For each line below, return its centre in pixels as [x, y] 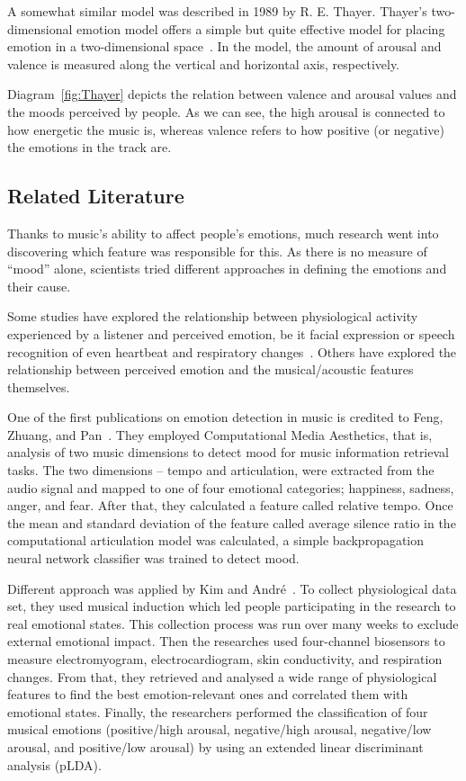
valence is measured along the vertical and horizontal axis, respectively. [204, 63]
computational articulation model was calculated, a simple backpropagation [216, 540]
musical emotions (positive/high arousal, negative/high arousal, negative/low [220, 729]
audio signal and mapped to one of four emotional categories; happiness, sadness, [231, 487]
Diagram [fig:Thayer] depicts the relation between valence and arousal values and [232, 94]
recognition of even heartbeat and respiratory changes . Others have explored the [232, 351]
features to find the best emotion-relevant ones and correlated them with [208, 694]
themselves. [39, 386]
